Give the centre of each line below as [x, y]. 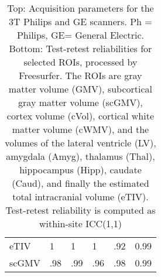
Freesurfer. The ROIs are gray [80, 75]
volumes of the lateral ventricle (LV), [80, 143]
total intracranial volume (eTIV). [80, 196]
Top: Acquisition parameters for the [80, 8]
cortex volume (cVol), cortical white [80, 116]
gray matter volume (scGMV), [80, 102]
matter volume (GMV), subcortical [80, 89]
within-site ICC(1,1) [80, 223]
